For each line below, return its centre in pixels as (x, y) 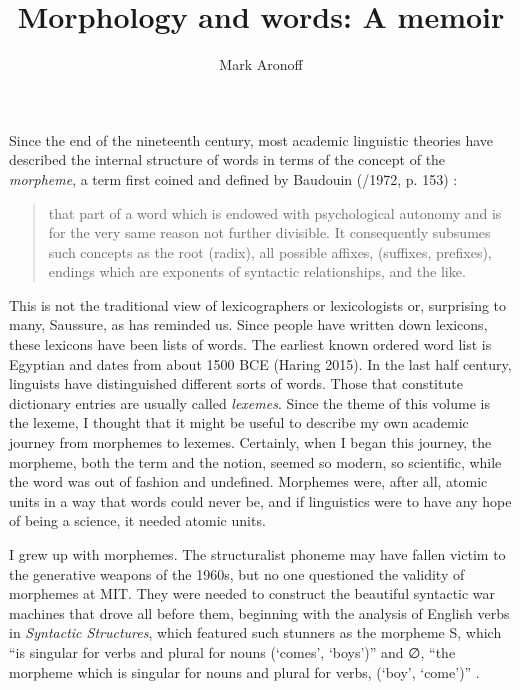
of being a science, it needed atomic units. (137, 520)
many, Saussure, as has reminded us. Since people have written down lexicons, (248, 324)
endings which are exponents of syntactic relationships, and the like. (257, 271)
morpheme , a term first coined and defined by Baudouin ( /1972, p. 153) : (233, 178)
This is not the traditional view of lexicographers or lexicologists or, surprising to (258, 304)
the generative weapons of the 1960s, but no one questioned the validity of (237, 573)
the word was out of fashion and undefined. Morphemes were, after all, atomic (248, 481)
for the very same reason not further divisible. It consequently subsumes (269, 232)
